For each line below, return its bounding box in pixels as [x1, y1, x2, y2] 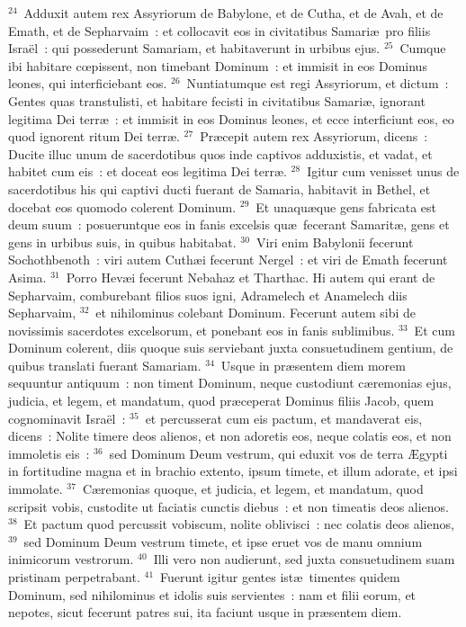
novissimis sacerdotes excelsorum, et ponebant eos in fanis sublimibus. [8, 320, 395, 339]
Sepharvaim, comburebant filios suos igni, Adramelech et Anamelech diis [8, 285, 408, 304]
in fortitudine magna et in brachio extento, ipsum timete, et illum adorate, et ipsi [8, 461, 458, 480]
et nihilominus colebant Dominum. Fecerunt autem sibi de [95, 303, 416, 322]
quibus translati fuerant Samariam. [8, 355, 202, 374]
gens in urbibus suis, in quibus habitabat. [8, 232, 237, 251]
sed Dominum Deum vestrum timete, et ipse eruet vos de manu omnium [23, 532, 423, 551]
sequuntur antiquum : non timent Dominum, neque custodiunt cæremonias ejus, [8, 373, 452, 392]
